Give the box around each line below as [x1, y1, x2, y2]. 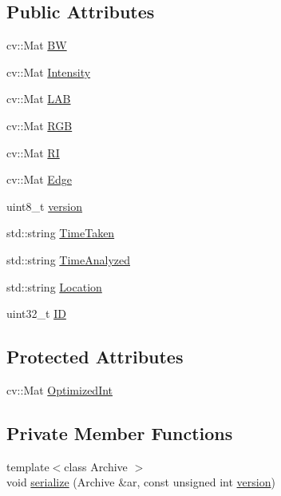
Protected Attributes [6, 344, 184, 369]
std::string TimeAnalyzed [6, 251, 130, 268]
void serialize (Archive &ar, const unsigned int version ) [6, 474, 275, 490]
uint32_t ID [6, 305, 66, 322]
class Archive [64, 458, 128, 474]
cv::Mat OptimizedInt [6, 381, 113, 398]
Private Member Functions [6, 420, 233, 445]
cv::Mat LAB [6, 90, 71, 107]
